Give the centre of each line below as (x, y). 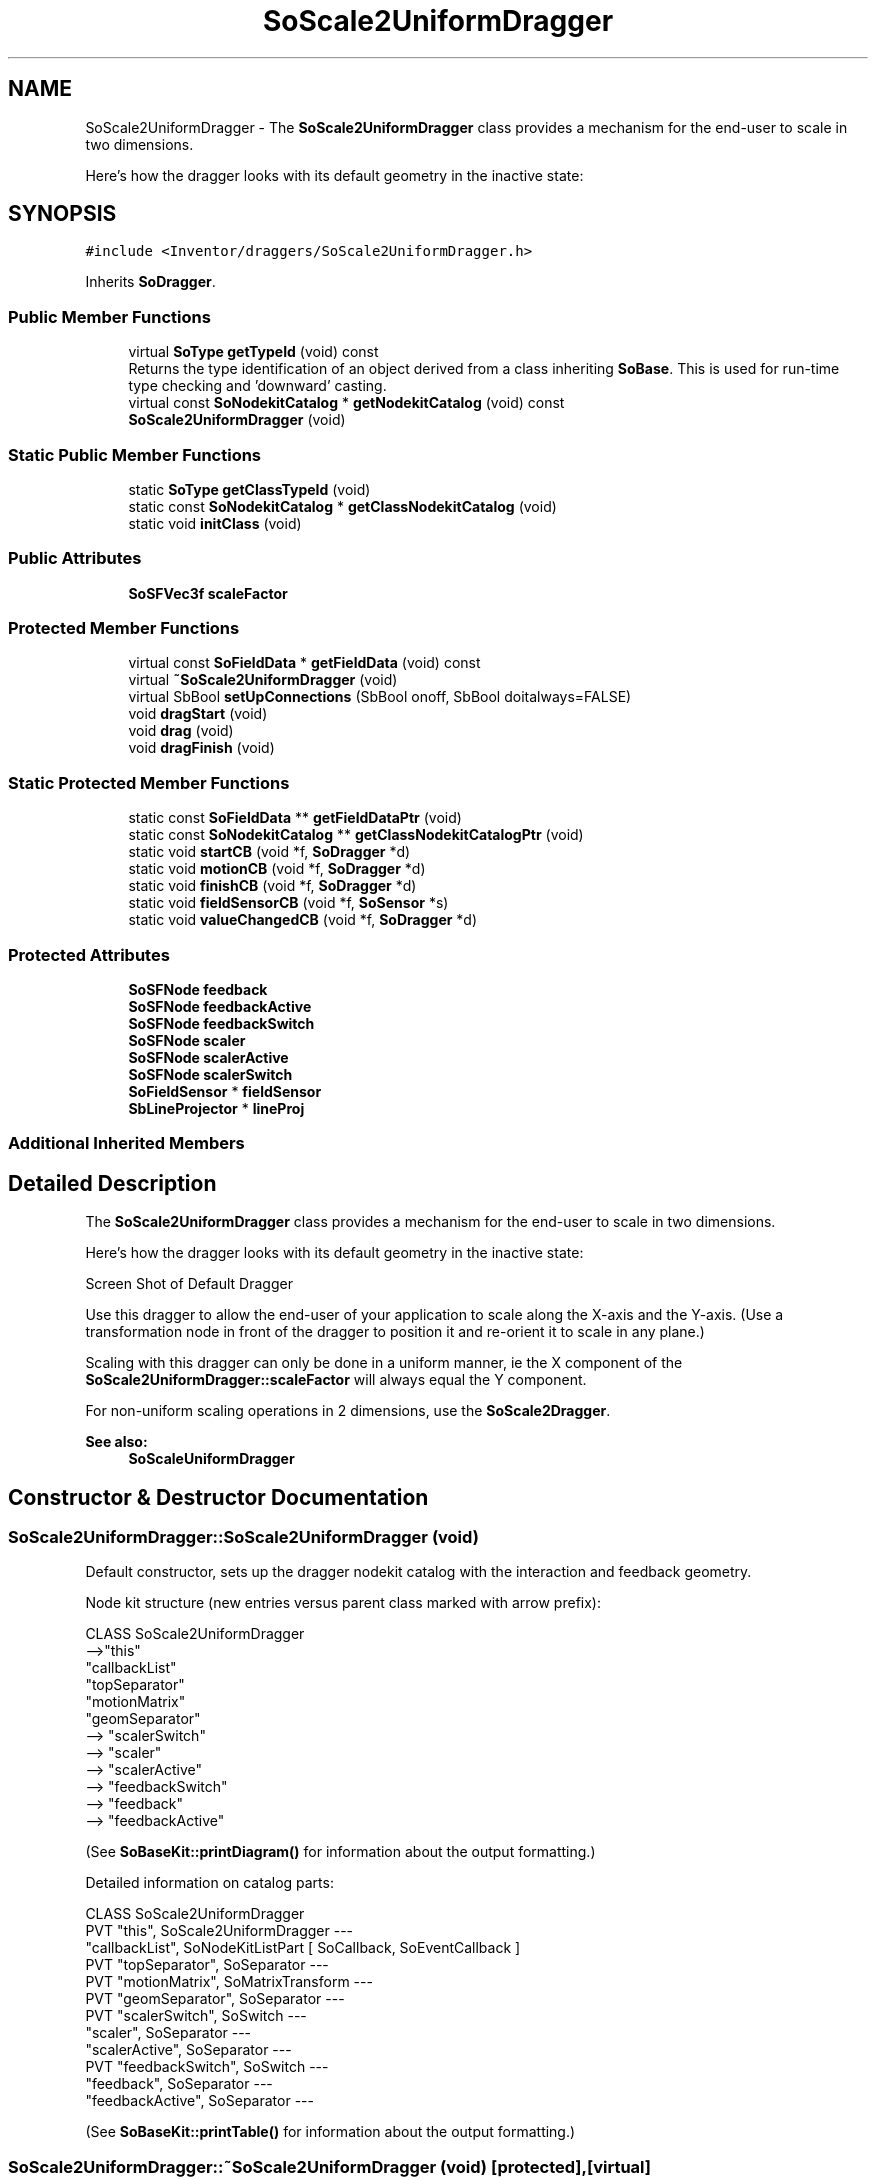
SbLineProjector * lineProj (216, 1108)
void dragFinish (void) (201, 748)
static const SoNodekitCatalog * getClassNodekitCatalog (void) (342, 506)
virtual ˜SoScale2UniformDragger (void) (263, 680)
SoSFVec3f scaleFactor (208, 593)
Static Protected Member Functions (149, 782)
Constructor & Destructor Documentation (218, 1497)
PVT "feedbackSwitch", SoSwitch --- (207, 2067)
